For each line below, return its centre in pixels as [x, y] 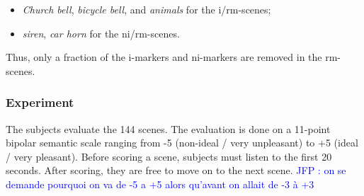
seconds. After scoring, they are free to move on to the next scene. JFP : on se [176, 170]
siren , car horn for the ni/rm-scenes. [101, 33]
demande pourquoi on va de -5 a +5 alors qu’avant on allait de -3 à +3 [160, 184]
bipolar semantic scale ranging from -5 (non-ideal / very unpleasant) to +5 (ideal [182, 143]
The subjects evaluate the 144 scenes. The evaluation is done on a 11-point [168, 128]
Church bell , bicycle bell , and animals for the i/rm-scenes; [147, 9]
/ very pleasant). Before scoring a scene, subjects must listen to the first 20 [169, 156]
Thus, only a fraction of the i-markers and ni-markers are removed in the [164, 57]
